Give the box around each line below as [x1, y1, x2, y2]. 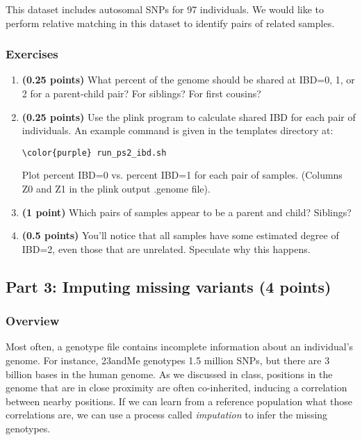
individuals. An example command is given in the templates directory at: [22, 123, 334, 138]
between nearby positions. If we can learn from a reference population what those [6, 393, 352, 408]
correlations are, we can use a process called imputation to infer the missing [6, 407, 328, 422]
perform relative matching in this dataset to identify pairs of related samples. [6, 15, 335, 30]
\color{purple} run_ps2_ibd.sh [22, 147, 167, 158]
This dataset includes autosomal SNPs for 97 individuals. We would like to [6, 2, 324, 16]
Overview [6, 312, 60, 329]
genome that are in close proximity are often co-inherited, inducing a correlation [6, 380, 347, 395]
